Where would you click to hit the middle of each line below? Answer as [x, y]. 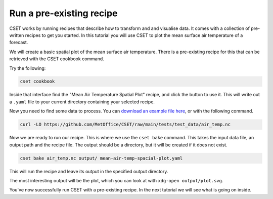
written [17, 35]
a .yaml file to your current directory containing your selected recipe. [82, 102]
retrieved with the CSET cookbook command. [57, 59]
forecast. [19, 43]
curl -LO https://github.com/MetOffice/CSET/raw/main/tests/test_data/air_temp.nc [125, 125]
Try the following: [28, 68]
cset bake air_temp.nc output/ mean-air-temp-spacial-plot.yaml [101, 158]
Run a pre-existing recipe [63, 13]
